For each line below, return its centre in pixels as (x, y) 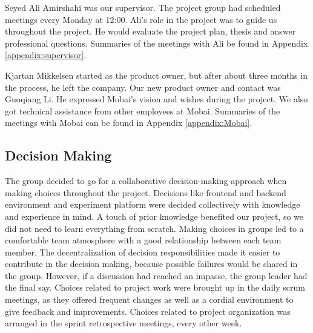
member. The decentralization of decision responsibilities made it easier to (143, 252)
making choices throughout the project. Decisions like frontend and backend (146, 192)
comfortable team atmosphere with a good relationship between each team (143, 240)
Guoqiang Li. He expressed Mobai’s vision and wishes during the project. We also (156, 99)
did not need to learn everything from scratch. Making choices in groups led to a (154, 228)
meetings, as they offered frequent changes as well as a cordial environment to (149, 299)
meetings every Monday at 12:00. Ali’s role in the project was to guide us (141, 19)
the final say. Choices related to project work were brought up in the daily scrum (155, 287)
